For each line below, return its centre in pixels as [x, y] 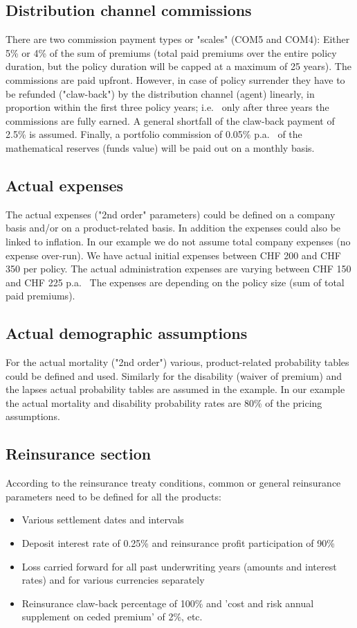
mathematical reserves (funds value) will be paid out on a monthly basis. [160, 147]
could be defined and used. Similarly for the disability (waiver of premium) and [174, 375]
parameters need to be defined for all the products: [113, 496]
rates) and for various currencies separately [113, 580]
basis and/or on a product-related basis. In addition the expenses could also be [173, 228]
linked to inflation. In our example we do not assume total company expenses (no [178, 241]
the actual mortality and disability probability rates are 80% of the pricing [164, 402]
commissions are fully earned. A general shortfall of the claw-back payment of [170, 120]
